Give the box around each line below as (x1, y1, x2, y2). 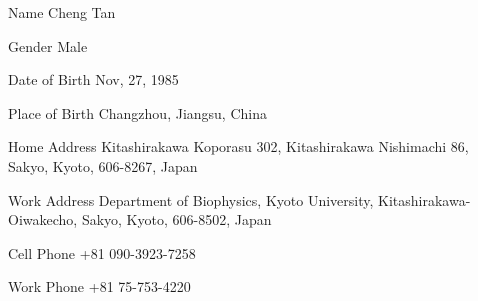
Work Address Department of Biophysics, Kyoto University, (8, 189, 374, 210)
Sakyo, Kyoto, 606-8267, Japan (8, 155, 198, 176)
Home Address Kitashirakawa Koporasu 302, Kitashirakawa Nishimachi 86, (8, 136, 469, 157)
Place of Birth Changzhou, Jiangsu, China (8, 102, 267, 123)
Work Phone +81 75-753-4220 (8, 276, 191, 297)
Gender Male (8, 35, 88, 56)
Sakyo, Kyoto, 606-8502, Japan (81, 209, 272, 230)
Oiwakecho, (8, 209, 78, 230)
